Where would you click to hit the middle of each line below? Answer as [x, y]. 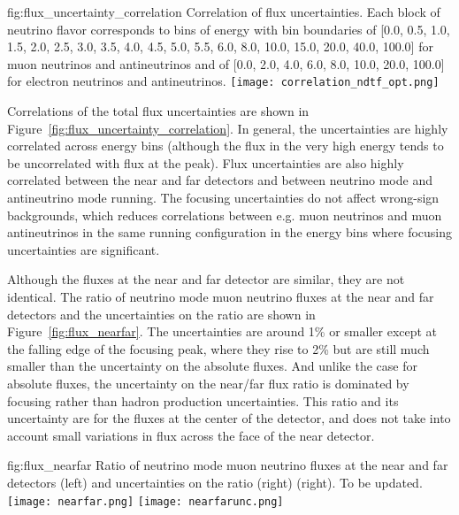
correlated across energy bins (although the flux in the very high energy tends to [226, 146]
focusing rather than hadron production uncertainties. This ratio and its [203, 400]
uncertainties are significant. [84, 249]
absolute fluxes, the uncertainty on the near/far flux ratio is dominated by [208, 383]
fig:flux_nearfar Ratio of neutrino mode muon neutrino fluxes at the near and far [228, 465]
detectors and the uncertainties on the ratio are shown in [161, 314]
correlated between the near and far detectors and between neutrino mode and [220, 180]
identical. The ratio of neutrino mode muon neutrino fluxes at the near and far [221, 296]
